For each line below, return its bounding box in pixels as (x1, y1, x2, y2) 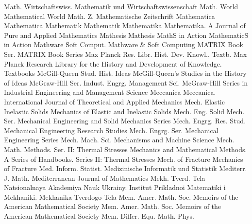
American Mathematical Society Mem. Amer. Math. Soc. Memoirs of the (4, 201, 221, 211)
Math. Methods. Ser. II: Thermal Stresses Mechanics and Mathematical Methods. (4, 144, 247, 154)
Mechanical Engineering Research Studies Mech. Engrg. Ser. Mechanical (4, 125, 218, 135)
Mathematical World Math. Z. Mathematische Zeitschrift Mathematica (4, 11, 215, 21)
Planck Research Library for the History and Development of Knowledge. (4, 58, 222, 69)
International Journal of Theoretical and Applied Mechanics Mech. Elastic (4, 96, 225, 106)
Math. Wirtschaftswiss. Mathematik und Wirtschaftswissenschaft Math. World (4, 1, 238, 11)
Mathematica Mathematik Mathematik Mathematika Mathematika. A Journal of (4, 20, 246, 31)
